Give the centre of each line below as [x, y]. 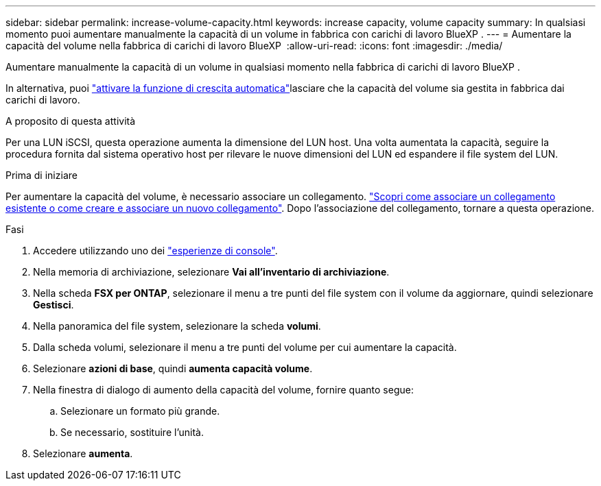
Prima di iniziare [42, 175]
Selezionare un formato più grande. [140, 411]
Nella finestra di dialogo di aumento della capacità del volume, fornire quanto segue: [223, 390]
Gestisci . [54, 305]
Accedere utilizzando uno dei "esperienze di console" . [155, 251]
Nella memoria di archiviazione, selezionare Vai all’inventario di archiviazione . [211, 272]
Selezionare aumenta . [83, 453]
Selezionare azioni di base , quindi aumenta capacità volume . [173, 368]
